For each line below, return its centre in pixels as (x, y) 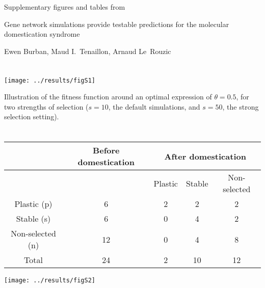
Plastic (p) (33, 204)
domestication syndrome (42, 34)
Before (106, 150)
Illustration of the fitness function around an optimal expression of (108, 97)
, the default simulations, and (154, 106)
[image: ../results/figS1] (50, 80)
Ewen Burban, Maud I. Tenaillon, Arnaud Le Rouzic (88, 51)
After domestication (205, 156)
